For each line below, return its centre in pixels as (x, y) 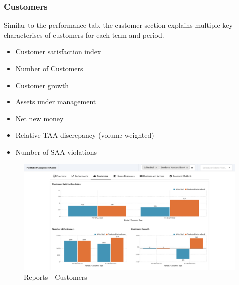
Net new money (40, 118)
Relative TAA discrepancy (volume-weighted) (85, 135)
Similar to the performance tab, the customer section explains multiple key (118, 25)
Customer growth (42, 85)
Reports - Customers (56, 276)
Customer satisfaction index (58, 51)
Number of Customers (49, 68)
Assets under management (56, 102)
